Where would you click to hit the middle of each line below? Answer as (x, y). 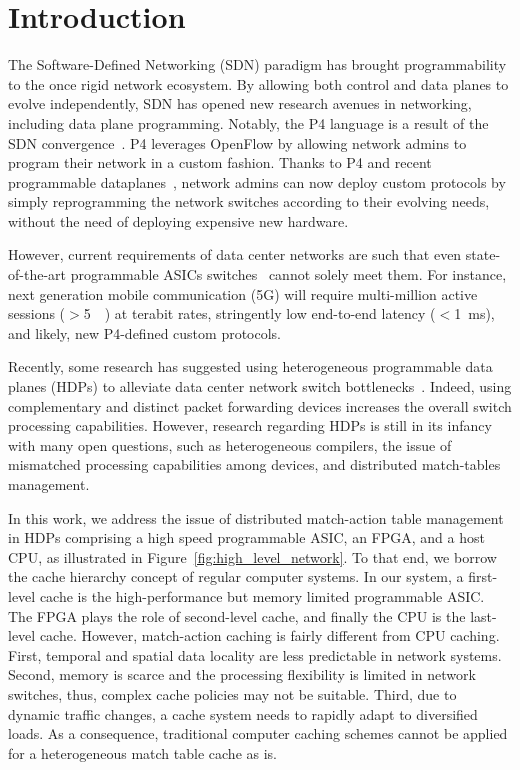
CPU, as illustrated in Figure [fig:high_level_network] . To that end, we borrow (252, 556)
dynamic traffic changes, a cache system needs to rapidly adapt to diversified (243, 713)
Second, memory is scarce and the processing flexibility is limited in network (242, 674)
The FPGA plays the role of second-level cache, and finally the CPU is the (237, 615)
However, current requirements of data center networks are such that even (235, 254)
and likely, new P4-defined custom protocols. (145, 332)
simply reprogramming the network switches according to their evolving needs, (249, 201)
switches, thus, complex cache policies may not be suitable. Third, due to (232, 693)
